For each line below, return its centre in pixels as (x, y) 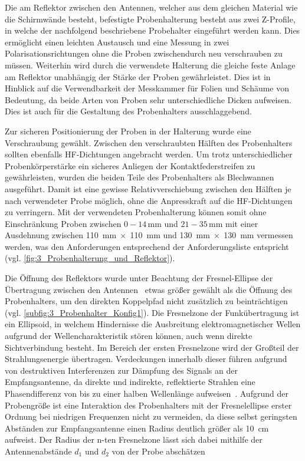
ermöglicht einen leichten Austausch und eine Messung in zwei (117, 42)
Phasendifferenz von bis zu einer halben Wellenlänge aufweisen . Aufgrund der (147, 393)
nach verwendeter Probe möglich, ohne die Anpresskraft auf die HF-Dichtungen (149, 200)
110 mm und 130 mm (170, 235)
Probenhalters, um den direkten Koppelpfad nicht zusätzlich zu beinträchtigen (146, 301)
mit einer (242, 223)
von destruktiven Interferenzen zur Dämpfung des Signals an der (121, 370)
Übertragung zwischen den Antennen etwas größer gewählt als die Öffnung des (149, 289)
